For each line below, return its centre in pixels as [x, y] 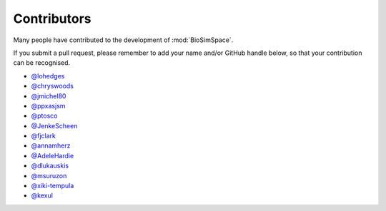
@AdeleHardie [53, 155]
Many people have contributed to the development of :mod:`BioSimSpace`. [123, 40]
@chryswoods [53, 86]
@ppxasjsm [48, 105]
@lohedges [48, 76]
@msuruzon [49, 175]
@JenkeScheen [54, 125]
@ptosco [44, 116]
